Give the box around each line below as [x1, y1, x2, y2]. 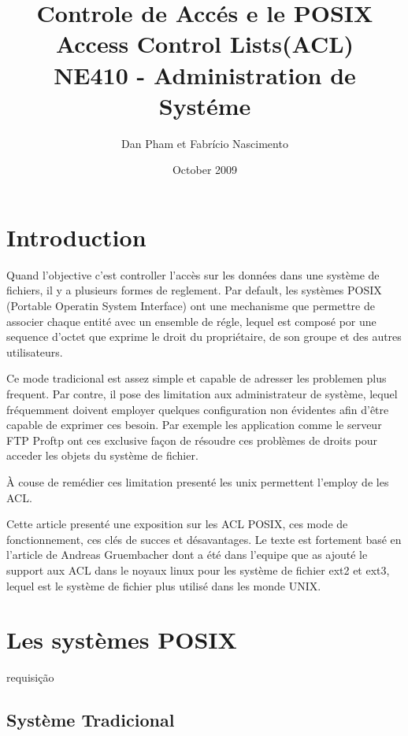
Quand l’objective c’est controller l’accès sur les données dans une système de [6, 266, 380, 283]
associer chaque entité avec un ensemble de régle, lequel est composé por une [6, 313, 376, 329]
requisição [6, 669, 54, 686]
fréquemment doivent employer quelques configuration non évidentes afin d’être [6, 401, 389, 417]
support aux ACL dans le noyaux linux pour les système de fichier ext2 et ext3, [6, 561, 390, 578]
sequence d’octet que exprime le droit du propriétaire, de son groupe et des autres [6, 328, 402, 345]
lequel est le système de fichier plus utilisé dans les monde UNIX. [6, 577, 321, 594]
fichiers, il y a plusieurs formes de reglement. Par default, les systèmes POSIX [6, 282, 382, 298]
